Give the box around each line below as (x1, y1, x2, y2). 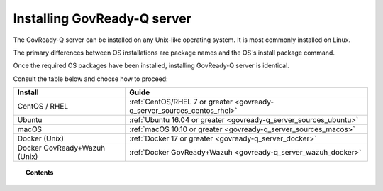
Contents (26, 168, 54, 177)
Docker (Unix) (17, 133, 64, 143)
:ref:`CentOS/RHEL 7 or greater (128, 97, 233, 107)
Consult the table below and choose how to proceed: (13, 75, 168, 83)
